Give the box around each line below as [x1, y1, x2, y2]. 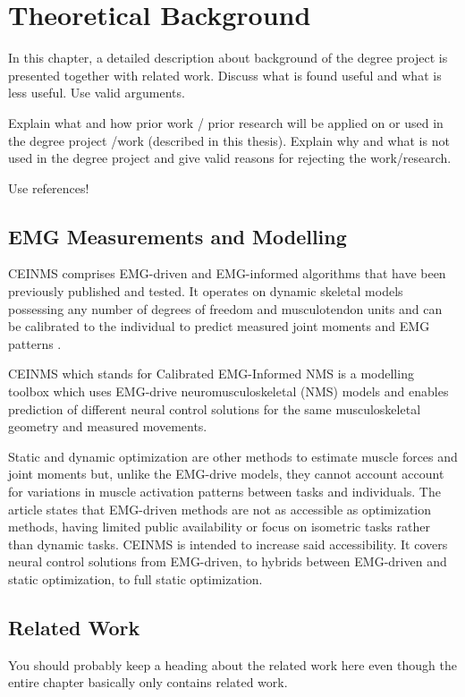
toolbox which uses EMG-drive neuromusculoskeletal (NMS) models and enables [8, 382, 449, 401]
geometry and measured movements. [8, 417, 207, 436]
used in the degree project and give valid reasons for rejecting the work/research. [8, 149, 452, 167]
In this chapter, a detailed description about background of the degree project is [8, 48, 448, 67]
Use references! [8, 178, 89, 197]
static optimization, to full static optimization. [8, 569, 263, 588]
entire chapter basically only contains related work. [8, 673, 288, 692]
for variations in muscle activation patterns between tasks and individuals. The [8, 482, 441, 501]
